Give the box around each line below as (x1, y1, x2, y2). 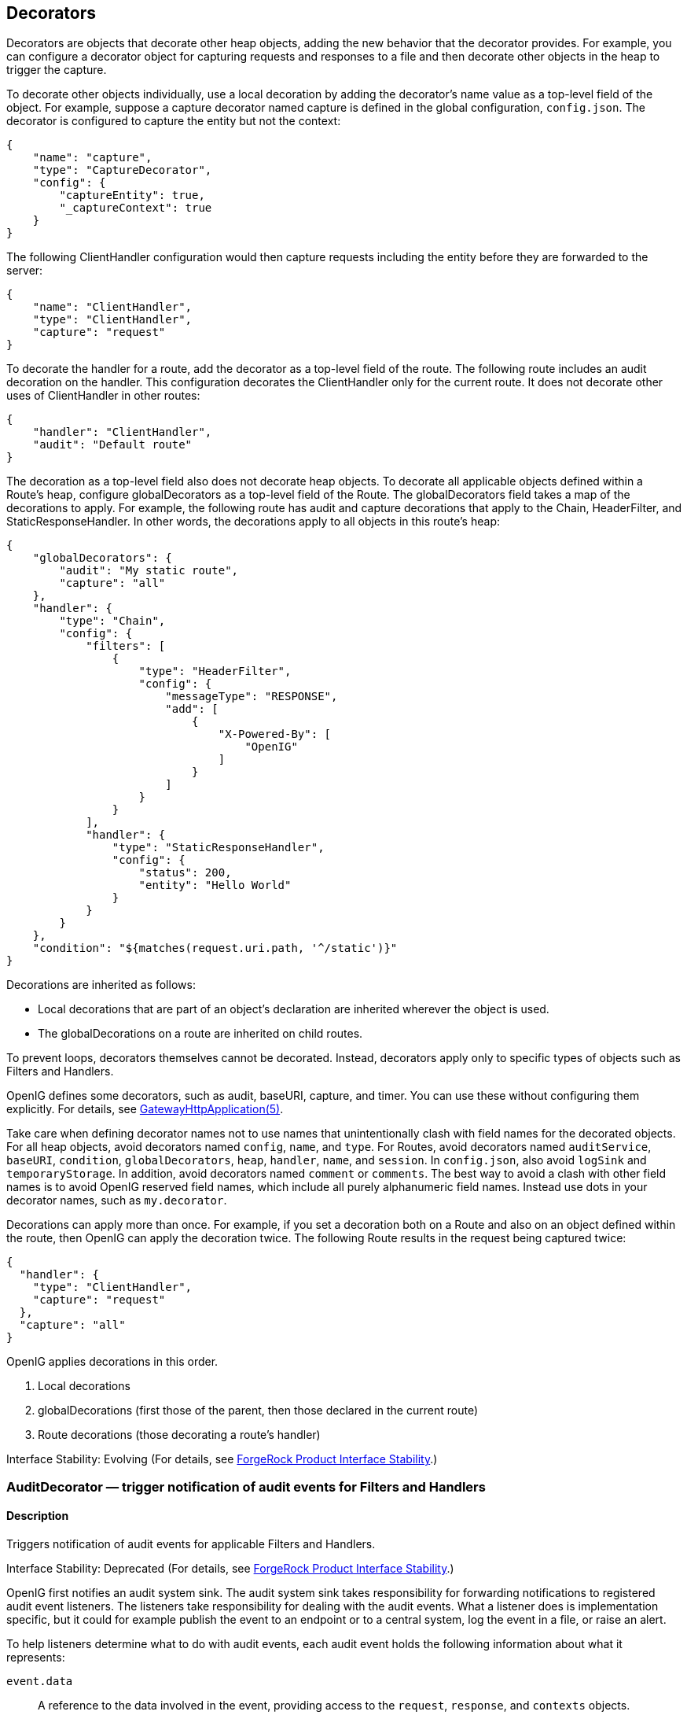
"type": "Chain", (59, 614, 166, 628)
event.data (6, 1675, 73, 1688)
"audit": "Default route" (32, 438, 193, 452)
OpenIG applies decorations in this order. (6, 1355, 219, 1369)
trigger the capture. (6, 63, 107, 77)
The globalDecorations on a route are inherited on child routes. (38, 1027, 363, 1041)
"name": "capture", (32, 151, 152, 164)
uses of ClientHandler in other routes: (6, 389, 200, 403)
